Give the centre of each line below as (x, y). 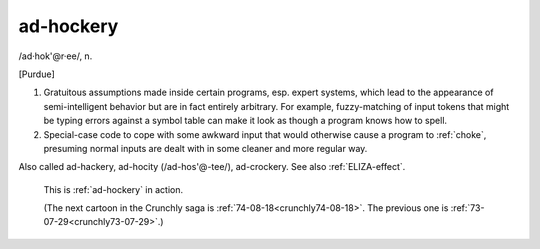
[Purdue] (36, 74)
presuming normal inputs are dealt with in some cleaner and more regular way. (205, 148)
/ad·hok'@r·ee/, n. (55, 56)
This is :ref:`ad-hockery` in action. (113, 189)
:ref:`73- (467, 208)
